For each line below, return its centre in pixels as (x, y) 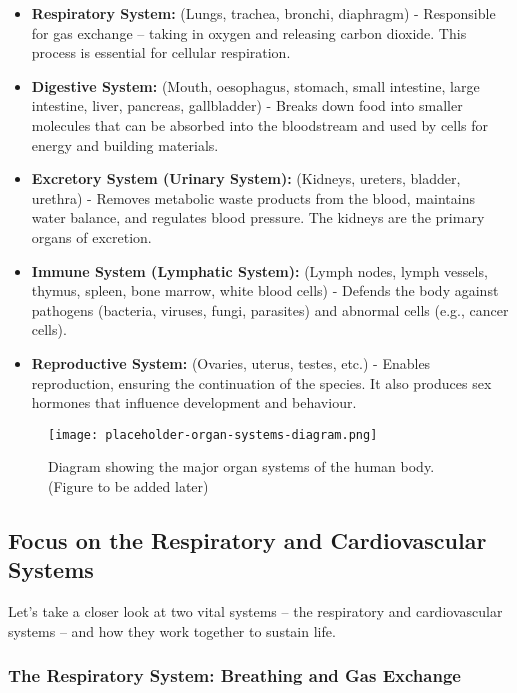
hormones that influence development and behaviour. (194, 402)
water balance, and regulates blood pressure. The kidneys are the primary (258, 217)
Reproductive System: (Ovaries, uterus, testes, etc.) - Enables (231, 362)
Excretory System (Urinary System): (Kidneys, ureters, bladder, (246, 178)
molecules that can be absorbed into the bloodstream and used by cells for (260, 124)
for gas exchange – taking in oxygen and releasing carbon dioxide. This (249, 32)
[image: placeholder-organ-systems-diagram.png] (213, 434)
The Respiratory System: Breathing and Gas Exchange (234, 675)
